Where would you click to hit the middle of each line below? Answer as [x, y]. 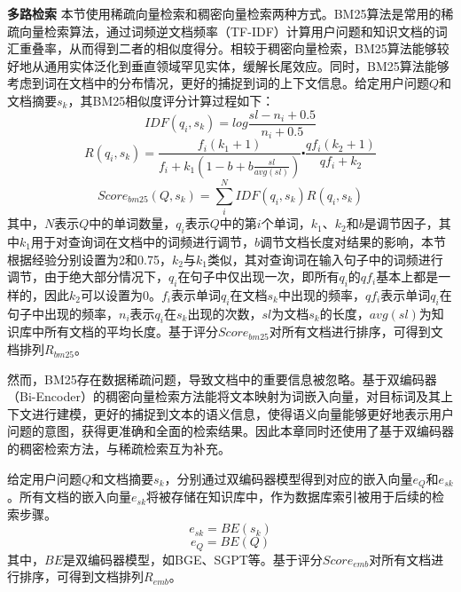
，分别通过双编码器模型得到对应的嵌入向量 [289, 478]
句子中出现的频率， [63, 313]
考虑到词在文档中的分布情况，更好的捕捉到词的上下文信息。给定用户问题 [218, 83]
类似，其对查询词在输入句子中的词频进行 [325, 259]
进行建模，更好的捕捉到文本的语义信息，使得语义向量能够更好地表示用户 [242, 413]
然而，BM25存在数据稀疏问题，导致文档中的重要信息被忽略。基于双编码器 [222, 379]
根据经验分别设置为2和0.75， [90, 259]
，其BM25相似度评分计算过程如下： [171, 100]
